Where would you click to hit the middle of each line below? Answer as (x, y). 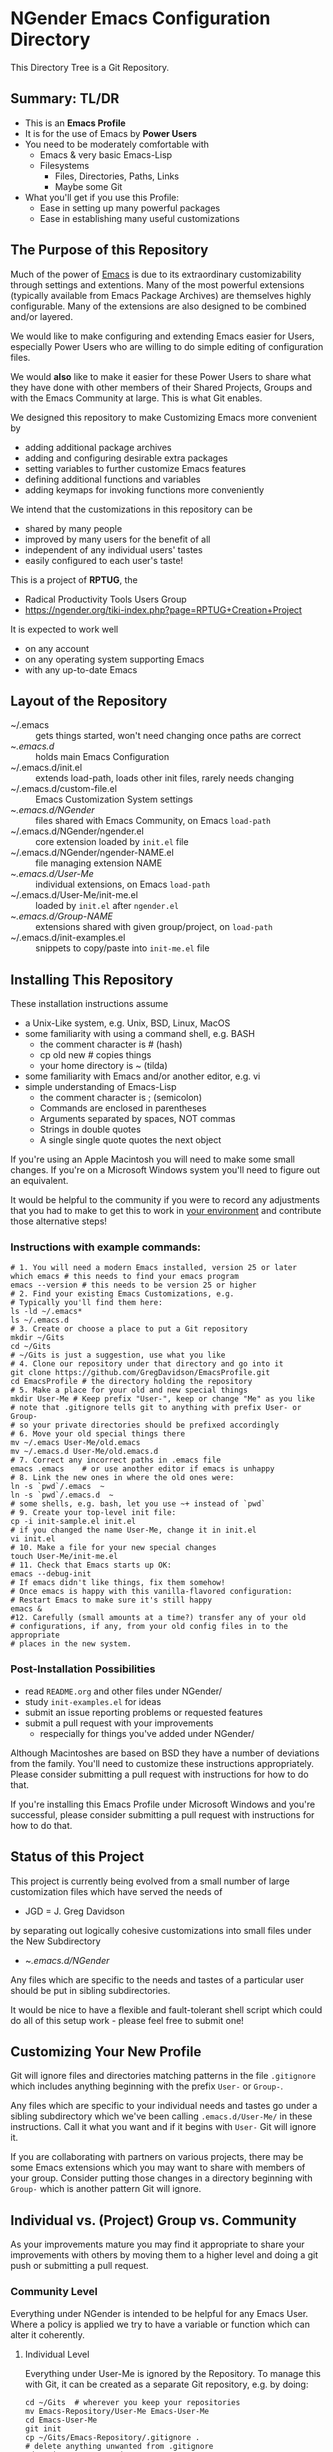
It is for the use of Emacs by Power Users (110, 133)
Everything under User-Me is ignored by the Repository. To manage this (173, 2373)
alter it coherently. (47, 2334)
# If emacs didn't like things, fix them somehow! (118, 1583)
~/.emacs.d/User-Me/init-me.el (74, 895)
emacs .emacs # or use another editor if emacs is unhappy (142, 1469)
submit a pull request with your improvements (119, 1723)
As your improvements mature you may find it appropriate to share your (157, 2244)
